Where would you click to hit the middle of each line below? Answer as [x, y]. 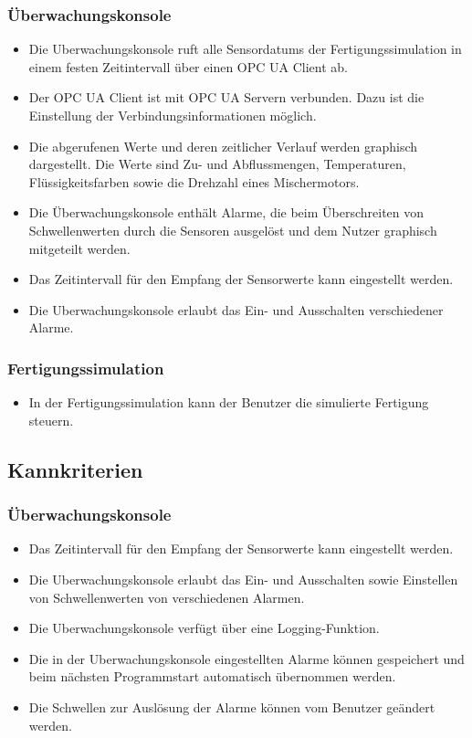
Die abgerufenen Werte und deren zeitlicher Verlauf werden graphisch [223, 146]
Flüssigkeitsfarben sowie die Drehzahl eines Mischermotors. [194, 181]
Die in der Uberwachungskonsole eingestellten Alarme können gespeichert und [246, 658]
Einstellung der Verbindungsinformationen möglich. [173, 115]
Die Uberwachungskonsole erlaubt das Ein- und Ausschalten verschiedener [236, 309]
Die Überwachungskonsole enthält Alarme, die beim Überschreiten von [226, 212]
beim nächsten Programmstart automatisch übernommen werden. [212, 676]
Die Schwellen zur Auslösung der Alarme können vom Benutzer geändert [232, 706]
